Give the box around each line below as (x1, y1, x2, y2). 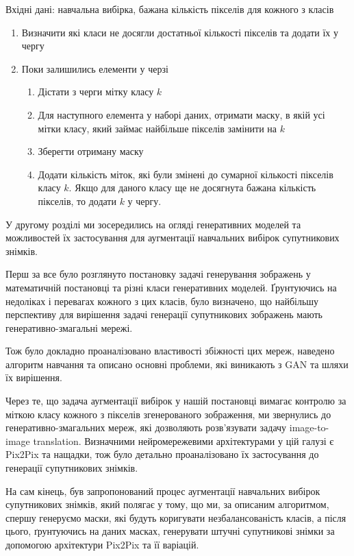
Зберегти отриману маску (38, 144, 144, 158)
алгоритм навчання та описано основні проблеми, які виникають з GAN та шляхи (5, 356, 349, 371)
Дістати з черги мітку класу (38, 84, 154, 99)
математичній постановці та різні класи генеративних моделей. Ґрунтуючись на (5, 280, 337, 294)
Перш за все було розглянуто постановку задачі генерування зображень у (5, 267, 311, 281)
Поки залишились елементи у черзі (21, 61, 168, 75)
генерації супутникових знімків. (5, 461, 138, 475)
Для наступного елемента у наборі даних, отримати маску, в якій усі (38, 107, 325, 121)
